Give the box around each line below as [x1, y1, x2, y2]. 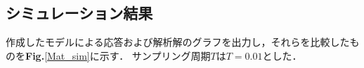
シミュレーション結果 [6, 2, 153, 24]
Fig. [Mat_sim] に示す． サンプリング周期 [25, 48, 211, 62]
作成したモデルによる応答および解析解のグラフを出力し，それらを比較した [6, 35, 350, 49]
